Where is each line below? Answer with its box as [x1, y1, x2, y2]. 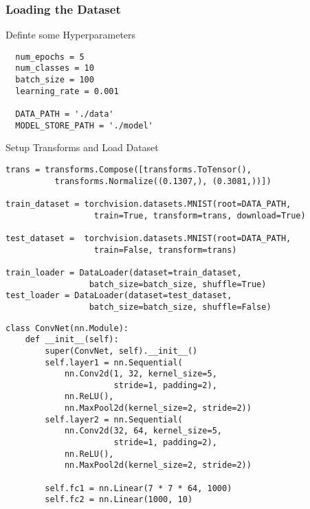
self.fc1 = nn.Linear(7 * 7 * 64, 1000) [45, 483, 232, 493]
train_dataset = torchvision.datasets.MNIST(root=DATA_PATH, [5, 199, 291, 209]
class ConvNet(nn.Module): [5, 323, 129, 333]
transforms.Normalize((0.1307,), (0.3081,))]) [54, 176, 272, 186]
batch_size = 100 [15, 75, 94, 85]
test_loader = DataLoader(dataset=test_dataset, [5, 291, 232, 301]
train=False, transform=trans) [93, 245, 237, 255]
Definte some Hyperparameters [5, 27, 136, 42]
